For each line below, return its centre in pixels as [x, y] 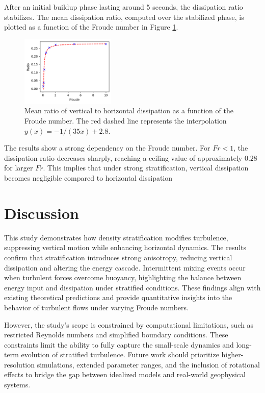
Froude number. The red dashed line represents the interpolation [126, 121]
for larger [19, 168]
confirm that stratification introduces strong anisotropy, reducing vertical [118, 257]
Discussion [42, 213]
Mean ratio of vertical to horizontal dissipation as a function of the [129, 110]
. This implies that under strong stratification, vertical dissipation [146, 168]
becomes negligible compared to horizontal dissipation [88, 178]
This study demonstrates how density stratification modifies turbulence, [116, 237]
